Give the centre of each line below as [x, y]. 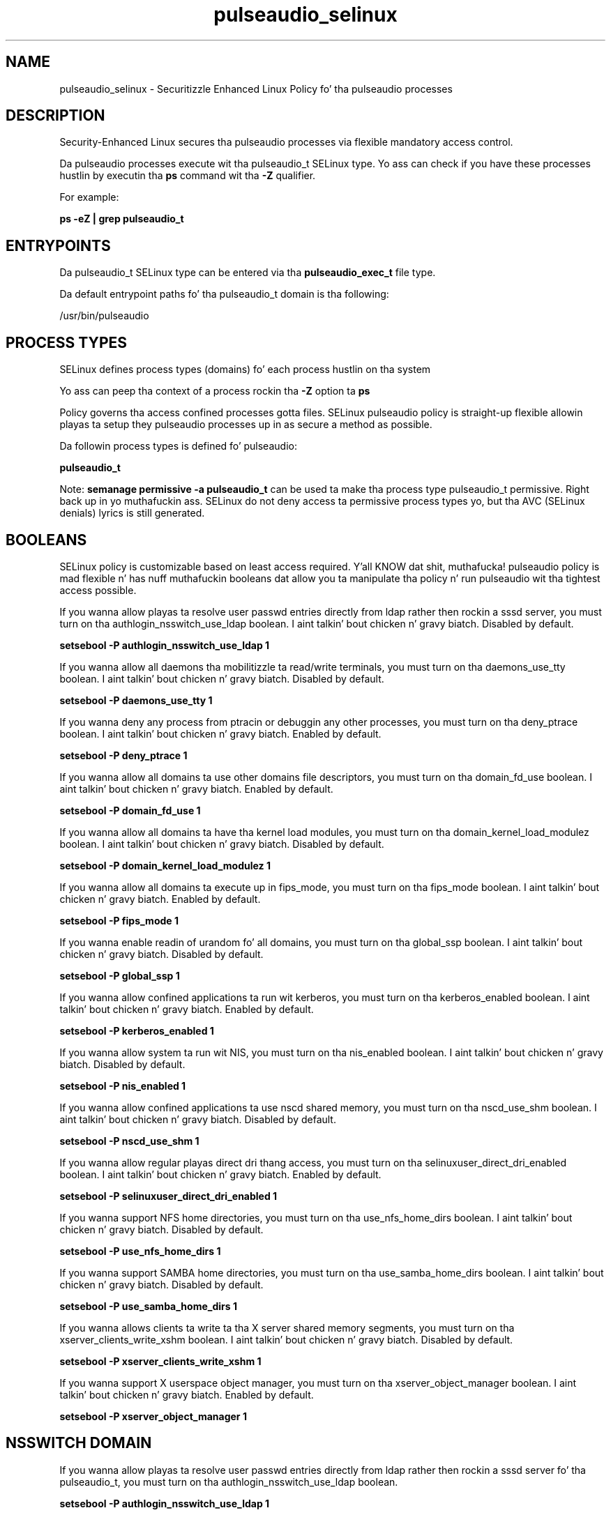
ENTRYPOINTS [58, 245]
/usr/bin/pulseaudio [104, 316]
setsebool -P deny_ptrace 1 [123, 755]
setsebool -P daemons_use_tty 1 [136, 700]
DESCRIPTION [55, 116]
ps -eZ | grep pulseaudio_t [122, 219]
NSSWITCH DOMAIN [79, 1443]
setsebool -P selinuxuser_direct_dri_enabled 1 [168, 1196]
